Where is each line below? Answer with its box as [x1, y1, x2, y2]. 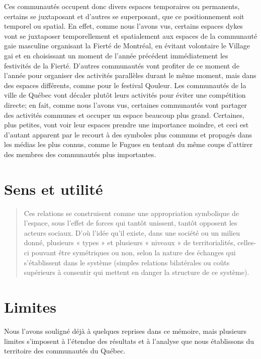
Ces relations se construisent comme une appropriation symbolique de [24, 207, 239, 218]
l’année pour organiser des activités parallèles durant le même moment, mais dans [4, 70, 256, 81]
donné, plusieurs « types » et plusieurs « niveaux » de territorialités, [24, 237, 235, 248]
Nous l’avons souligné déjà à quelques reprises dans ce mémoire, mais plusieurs [4, 325, 246, 336]
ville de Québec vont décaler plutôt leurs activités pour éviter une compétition [4, 90, 246, 100]
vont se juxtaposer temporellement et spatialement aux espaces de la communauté [4, 30, 257, 41]
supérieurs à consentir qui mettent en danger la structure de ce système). [24, 267, 249, 277]
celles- [237, 237, 256, 248]
